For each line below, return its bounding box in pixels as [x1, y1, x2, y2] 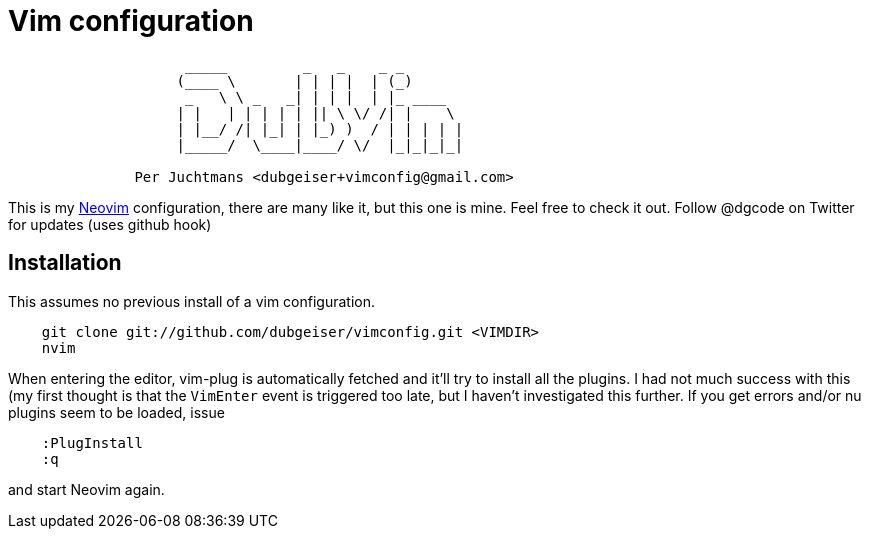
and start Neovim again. [8, 480, 165, 498]
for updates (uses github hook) [8, 215, 212, 233]
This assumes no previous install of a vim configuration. [8, 292, 376, 310]
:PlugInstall [41, 434, 143, 451]
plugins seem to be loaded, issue [8, 403, 225, 421]
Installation [8, 250, 122, 276]
